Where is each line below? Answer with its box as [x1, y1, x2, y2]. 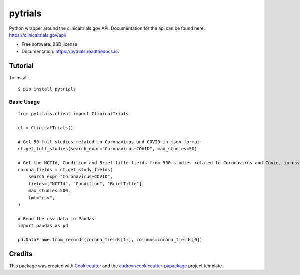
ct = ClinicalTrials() [18, 125, 74, 130]
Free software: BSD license [21, 41, 77, 47]
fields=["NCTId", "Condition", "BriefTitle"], [28, 181, 145, 186]
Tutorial [9, 61, 34, 70]
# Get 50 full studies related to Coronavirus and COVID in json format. [18, 139, 203, 145]
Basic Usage [9, 98, 40, 105]
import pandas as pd [18, 223, 68, 229]
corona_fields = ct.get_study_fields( [18, 167, 113, 173]
